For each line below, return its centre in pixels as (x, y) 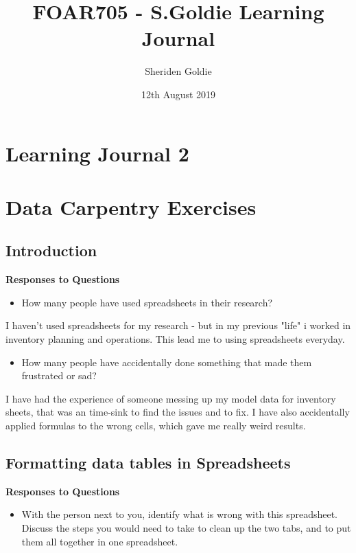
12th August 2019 (178, 94)
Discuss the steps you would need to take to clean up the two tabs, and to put (186, 528)
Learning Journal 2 (97, 153)
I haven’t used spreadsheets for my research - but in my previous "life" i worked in (178, 325)
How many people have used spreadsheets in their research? (147, 302)
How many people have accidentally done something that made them (167, 362)
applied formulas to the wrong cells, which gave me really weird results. (156, 426)
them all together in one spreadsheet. (100, 541)
